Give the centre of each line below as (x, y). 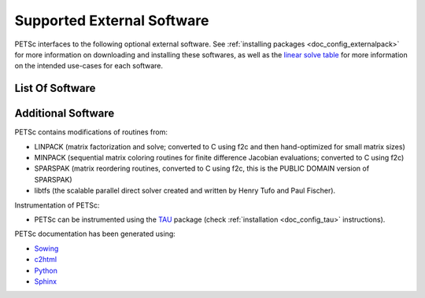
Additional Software (65, 114)
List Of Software (55, 88)
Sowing (46, 248)
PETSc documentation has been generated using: (95, 234)
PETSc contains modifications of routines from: (91, 132)
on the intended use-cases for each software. (89, 66)
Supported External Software (112, 20)
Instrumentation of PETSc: (57, 205)
